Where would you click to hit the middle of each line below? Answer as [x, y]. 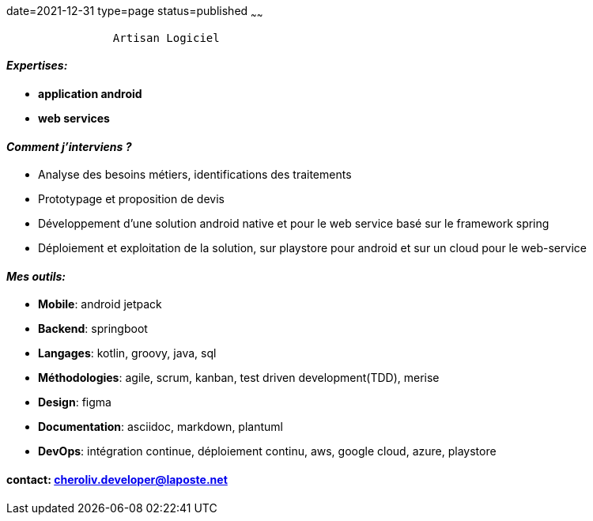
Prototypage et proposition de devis [131, 199]
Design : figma [75, 402]
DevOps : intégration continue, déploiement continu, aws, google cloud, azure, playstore [267, 451]
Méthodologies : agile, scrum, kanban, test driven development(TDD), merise [239, 378]
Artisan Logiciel [166, 38]
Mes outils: [36, 276]
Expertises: [37, 66]
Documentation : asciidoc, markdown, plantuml [161, 427]
